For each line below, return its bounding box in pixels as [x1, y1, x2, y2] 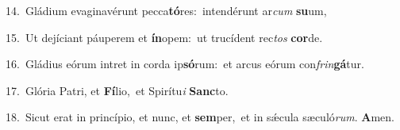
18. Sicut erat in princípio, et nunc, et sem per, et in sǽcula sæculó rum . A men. [6, 109, 394, 125]
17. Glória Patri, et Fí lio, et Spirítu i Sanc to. [6, 82, 229, 98]
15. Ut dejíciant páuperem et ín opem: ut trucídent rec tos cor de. [6, 29, 323, 45]
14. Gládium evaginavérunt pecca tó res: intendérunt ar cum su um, [6, 2, 327, 18]
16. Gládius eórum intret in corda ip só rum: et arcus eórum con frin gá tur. [6, 55, 364, 72]
